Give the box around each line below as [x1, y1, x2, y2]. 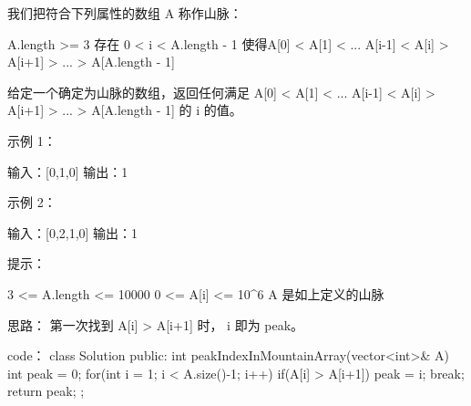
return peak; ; [7, 381, 85, 401]
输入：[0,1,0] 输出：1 [7, 161, 128, 181]
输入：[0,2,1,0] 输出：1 [7, 223, 138, 242]
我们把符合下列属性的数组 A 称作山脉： [7, 4, 242, 22]
